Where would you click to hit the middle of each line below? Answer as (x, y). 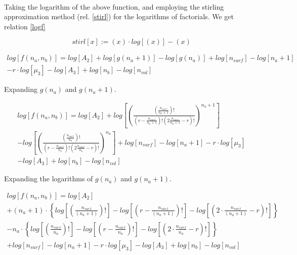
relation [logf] (25, 26)
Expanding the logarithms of (49, 178)
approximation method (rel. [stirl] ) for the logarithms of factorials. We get (119, 16)
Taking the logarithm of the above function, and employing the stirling (114, 6)
